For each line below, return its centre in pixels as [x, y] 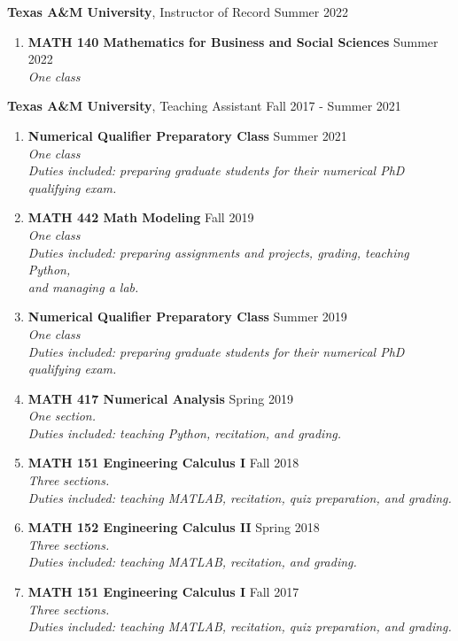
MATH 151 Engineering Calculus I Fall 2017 [163, 592]
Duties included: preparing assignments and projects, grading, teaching [218, 252]
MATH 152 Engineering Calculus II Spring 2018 [174, 527]
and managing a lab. [83, 286]
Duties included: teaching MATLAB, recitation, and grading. [192, 562]
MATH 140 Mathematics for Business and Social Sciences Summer [233, 41]
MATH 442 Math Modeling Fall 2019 [141, 217]
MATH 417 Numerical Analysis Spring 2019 [160, 398]
